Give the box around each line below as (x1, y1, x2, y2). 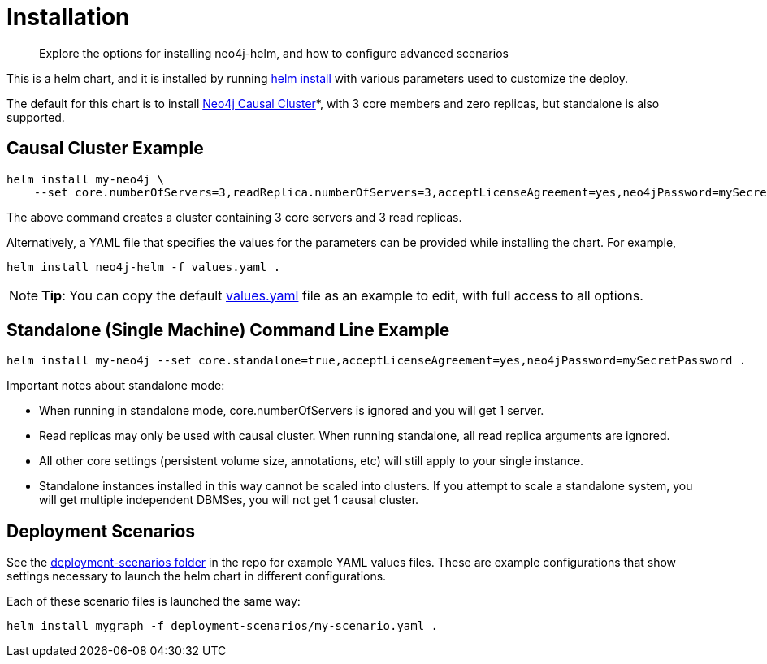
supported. (6, 110, 65, 124)
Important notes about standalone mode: (6, 378, 225, 393)
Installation (6, 3, 130, 31)
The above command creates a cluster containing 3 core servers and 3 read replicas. (6, 209, 462, 224)
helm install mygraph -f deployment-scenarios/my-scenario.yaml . (6, 619, 439, 633)
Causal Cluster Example (6, 138, 204, 159)
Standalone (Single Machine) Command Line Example (6, 320, 450, 341)
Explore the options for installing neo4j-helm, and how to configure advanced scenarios (39, 45, 509, 60)
